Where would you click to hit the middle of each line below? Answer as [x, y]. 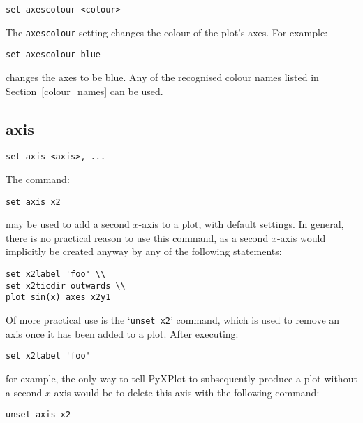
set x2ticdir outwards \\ [66, 286]
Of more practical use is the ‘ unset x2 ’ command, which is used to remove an [173, 320]
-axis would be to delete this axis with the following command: [185, 392]
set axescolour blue [53, 55]
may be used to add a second [68, 224]
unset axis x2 [38, 415]
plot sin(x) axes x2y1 [58, 297]
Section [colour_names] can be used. [84, 91]
